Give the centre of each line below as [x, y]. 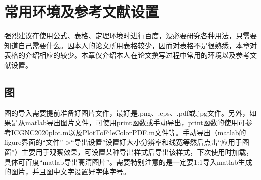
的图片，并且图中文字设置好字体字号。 [67, 172]
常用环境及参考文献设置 [82, 11]
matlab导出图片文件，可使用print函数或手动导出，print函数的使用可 [135, 123]
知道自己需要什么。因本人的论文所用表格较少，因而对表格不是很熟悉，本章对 [130, 45]
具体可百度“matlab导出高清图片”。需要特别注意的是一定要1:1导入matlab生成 [128, 162]
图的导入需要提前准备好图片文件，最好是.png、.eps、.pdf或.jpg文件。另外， [127, 113]
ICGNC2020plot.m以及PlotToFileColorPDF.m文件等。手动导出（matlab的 [128, 132]
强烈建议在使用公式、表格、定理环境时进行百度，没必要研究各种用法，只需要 [130, 35]
